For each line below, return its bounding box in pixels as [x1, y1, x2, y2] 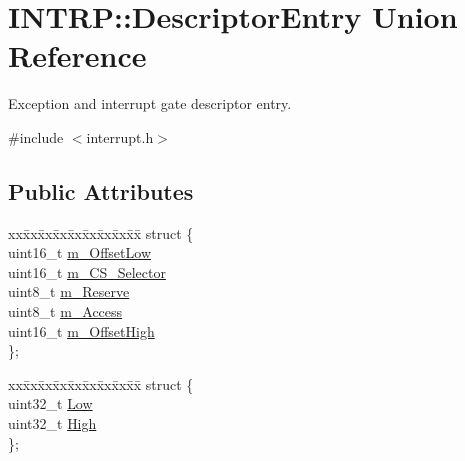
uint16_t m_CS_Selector [8, 261, 166, 282]
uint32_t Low [8, 393, 93, 414]
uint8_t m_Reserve [8, 281, 130, 302]
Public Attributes [8, 175, 194, 206]
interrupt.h [86, 126, 154, 147]
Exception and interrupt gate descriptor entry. [8, 93, 292, 114]
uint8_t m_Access [8, 301, 123, 322]
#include [8, 126, 64, 147]
